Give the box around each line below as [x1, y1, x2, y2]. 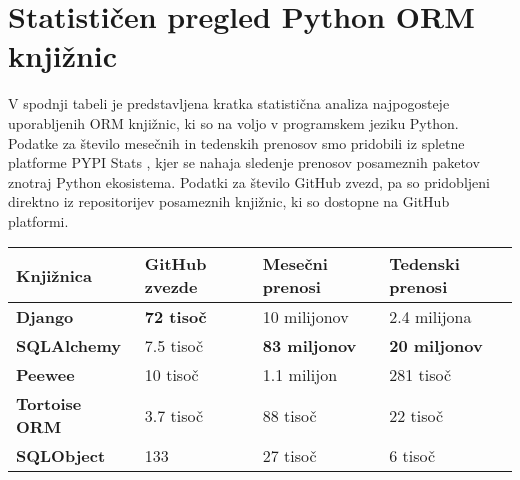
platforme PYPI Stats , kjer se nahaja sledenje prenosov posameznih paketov [8, 152, 480, 173]
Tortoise [16, 392, 82, 416]
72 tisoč [144, 305, 207, 329]
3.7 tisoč [144, 403, 204, 427]
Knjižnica [16, 263, 92, 287]
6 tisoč [389, 444, 436, 468]
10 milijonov [262, 305, 349, 329]
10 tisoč [144, 363, 199, 387]
